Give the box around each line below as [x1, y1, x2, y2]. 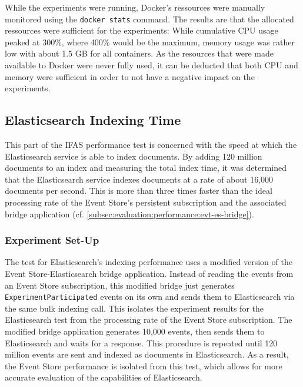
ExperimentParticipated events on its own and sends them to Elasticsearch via [5, 290, 295, 303]
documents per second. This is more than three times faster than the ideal [5, 184, 272, 197]
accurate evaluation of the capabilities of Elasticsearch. [5, 371, 202, 383]
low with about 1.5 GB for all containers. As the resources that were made [5, 47, 274, 59]
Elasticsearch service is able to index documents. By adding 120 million [5, 150, 262, 162]
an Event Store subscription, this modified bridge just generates [5, 279, 235, 291]
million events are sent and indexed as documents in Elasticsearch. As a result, [5, 348, 289, 360]
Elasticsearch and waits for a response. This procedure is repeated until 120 [5, 336, 278, 349]
